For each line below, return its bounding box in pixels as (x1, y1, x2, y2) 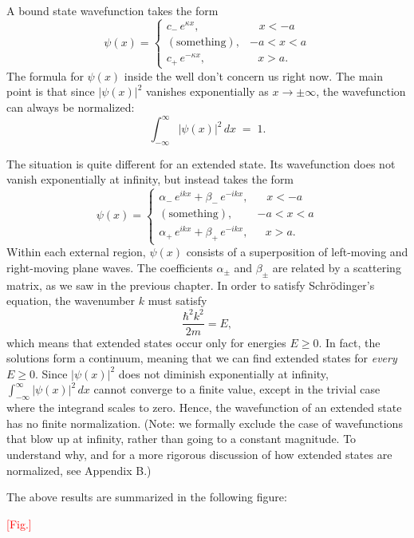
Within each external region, (6, 243, 146, 260)
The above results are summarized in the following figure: (6, 489, 287, 505)
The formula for (6, 67, 84, 84)
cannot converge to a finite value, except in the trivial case (93, 381, 380, 398)
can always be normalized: (6, 99, 135, 115)
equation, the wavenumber (6, 292, 136, 309)
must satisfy (148, 292, 207, 309)
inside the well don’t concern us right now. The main (124, 67, 384, 84)
